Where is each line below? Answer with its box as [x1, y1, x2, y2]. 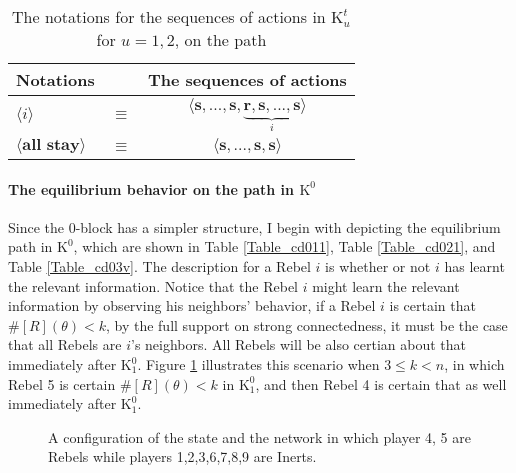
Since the [8, 216, 64, 237]
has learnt [444, 256, 505, 277]
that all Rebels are [8, 334, 122, 355]
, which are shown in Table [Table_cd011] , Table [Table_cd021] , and [73, 236, 496, 257]
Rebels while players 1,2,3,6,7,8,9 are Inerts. [48, 446, 317, 467]
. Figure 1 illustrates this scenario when [137, 354, 380, 375]
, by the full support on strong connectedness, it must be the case [105, 314, 508, 335]
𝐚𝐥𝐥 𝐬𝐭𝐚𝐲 [22, 137, 80, 154]
